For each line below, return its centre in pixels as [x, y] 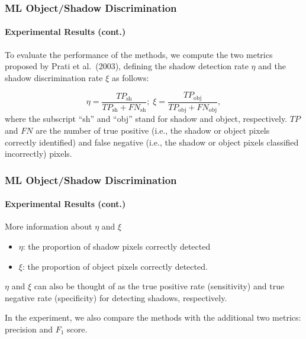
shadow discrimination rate [54, 77]
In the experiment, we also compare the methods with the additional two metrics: [153, 317]
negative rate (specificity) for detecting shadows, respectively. [116, 297]
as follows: [130, 77]
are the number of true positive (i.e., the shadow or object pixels [153, 130]
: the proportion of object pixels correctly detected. [115, 266]
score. [77, 329]
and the [272, 66]
